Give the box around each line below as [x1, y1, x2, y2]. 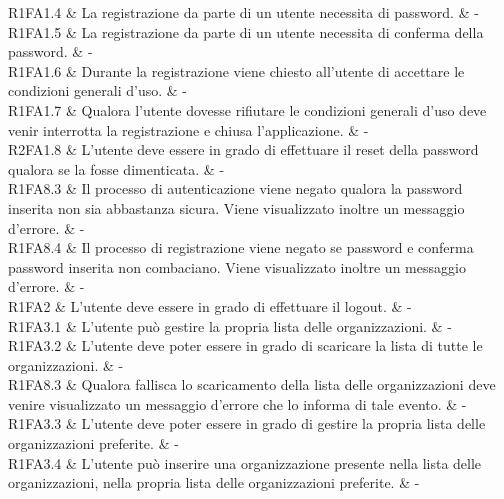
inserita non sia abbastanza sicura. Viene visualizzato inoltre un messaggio [8, 197, 465, 218]
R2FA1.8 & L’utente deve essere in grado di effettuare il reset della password [8, 139, 479, 160]
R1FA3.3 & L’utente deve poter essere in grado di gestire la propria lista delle [8, 413, 486, 434]
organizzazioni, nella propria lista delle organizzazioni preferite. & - [8, 472, 420, 493]
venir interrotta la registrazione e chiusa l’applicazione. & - [8, 119, 369, 140]
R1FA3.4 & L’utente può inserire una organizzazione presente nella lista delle [8, 452, 482, 473]
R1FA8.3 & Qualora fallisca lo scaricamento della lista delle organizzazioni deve [8, 374, 496, 395]
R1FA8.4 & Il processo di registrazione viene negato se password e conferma [8, 237, 474, 258]
